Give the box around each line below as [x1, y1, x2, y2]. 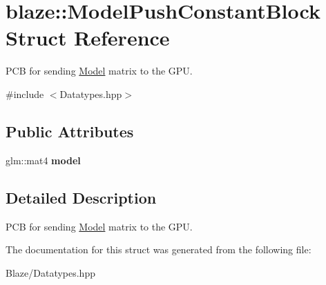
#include [6, 86, 44, 101]
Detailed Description [6, 186, 157, 208]
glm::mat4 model [6, 153, 81, 167]
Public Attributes [6, 120, 134, 141]
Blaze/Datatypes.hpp [6, 265, 95, 279]
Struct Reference [6, 23, 170, 52]
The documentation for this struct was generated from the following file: [6, 242, 311, 257]
